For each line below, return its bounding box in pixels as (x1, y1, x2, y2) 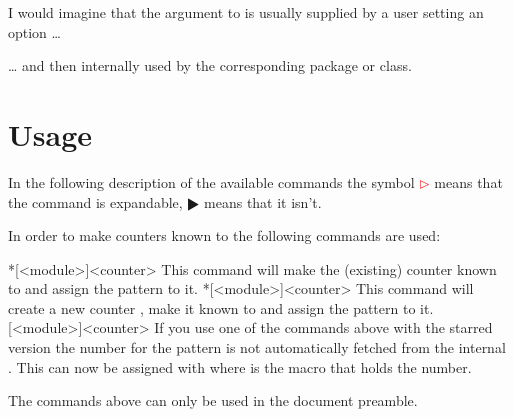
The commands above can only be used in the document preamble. (8, 390, 418, 411)
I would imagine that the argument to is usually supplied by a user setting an (8, 2, 484, 22)
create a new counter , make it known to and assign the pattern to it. (8, 297, 434, 318)
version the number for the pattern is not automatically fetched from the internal (8, 337, 506, 358)
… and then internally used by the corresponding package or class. (8, 55, 412, 76)
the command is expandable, (8, 191, 183, 212)
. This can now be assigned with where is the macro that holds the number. (8, 356, 472, 377)
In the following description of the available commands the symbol (8, 171, 415, 192)
